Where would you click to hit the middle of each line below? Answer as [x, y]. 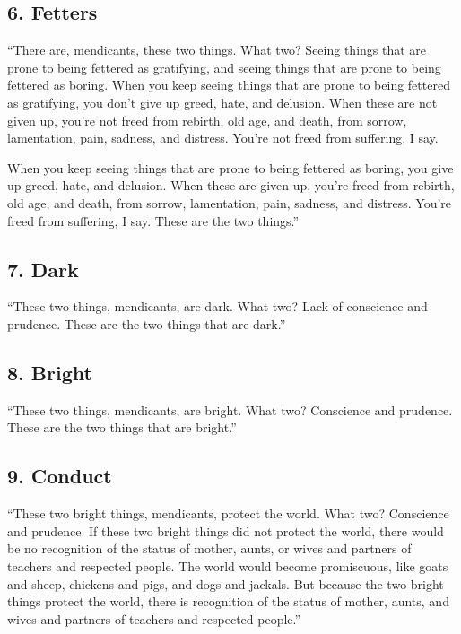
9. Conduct [60, 476]
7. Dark [43, 269]
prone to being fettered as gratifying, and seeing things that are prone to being [224, 67]
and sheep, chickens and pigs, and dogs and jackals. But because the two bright [226, 583]
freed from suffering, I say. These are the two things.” [153, 220]
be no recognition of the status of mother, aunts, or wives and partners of [209, 548]
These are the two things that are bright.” [122, 427]
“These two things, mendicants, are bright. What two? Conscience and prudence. [230, 409]
